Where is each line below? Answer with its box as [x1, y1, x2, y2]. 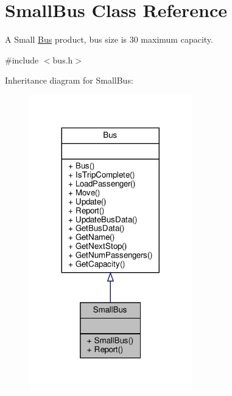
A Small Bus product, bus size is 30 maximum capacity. [5, 33, 213, 46]
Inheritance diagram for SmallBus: [5, 74, 133, 87]
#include [5, 53, 39, 66]
